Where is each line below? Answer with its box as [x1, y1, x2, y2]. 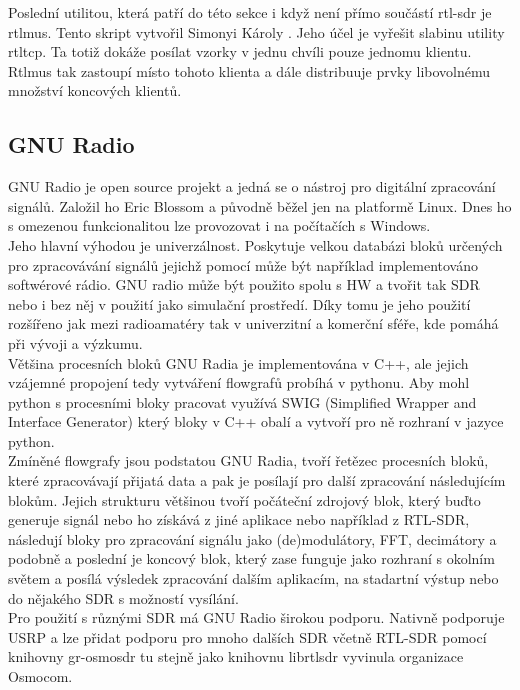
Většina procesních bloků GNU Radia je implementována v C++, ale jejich [8, 352, 469, 373]
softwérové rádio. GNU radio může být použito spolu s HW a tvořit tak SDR [8, 274, 480, 295]
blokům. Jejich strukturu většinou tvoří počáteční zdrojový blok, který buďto [8, 489, 481, 510]
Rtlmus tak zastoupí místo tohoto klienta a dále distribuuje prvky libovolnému [8, 60, 491, 81]
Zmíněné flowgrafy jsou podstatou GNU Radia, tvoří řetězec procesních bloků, [8, 450, 489, 471]
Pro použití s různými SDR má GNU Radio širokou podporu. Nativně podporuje [8, 607, 505, 628]
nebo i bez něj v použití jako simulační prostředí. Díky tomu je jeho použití [8, 293, 471, 314]
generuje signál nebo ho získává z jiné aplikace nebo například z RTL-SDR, [8, 509, 470, 530]
